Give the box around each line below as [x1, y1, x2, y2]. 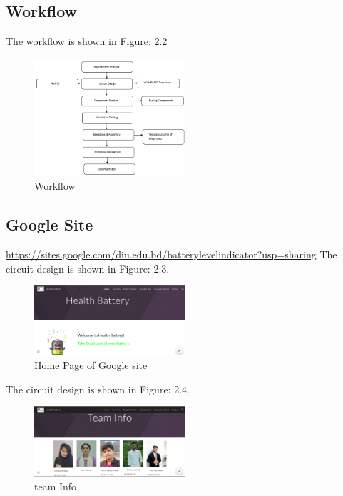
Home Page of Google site [34, 358, 148, 373]
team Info [34, 479, 77, 494]
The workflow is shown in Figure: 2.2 [6, 34, 168, 49]
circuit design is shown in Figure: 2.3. [6, 260, 170, 275]
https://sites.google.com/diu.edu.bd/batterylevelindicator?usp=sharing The [6, 246, 337, 261]
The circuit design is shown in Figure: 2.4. [6, 381, 190, 396]
